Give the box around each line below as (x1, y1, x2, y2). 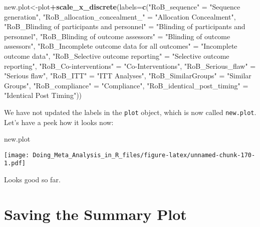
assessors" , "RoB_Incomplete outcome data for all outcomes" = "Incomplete (4, 41, 237, 51)
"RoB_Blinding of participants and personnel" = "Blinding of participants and (4, 21, 245, 32)
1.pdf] (4, 160, 26, 167)
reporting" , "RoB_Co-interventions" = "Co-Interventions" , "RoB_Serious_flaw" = (4, 60, 256, 71)
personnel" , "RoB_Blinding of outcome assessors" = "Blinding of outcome (4, 31, 230, 41)
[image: (4, 151, 30, 159)
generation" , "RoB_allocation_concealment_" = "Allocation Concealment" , (4, 11, 236, 22)
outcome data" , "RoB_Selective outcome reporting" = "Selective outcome (4, 50, 229, 61)
